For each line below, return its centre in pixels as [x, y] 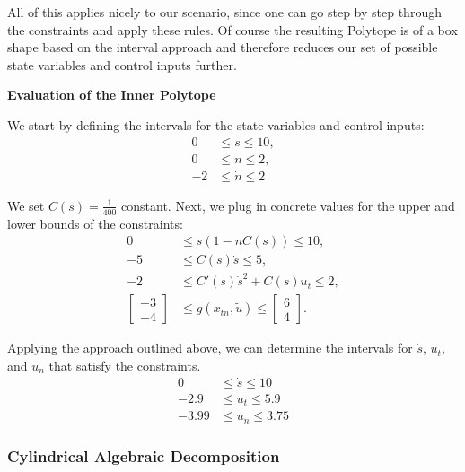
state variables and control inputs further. [122, 64]
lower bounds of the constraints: [95, 223]
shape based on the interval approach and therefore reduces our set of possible [223, 47]
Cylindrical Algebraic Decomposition [144, 456]
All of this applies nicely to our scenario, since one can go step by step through [224, 12]
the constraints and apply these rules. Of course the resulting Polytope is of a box [232, 29]
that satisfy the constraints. [125, 365]
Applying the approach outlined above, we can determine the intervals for [210, 348]
